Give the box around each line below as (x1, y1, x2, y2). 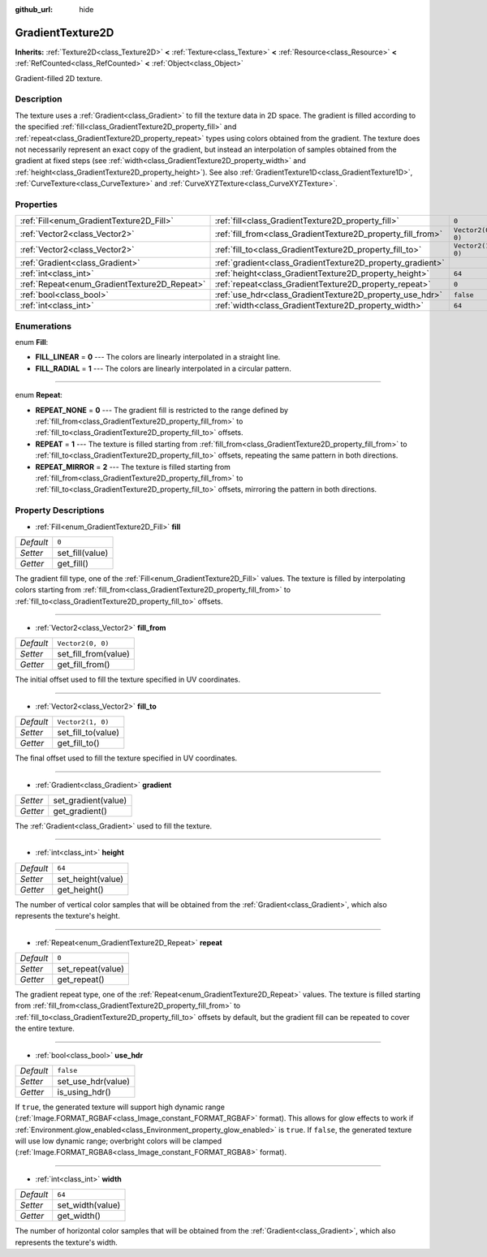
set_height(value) (57, 873, 124, 885)
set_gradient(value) (53, 795, 127, 807)
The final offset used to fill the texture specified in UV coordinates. (15, 753, 238, 763)
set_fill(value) (57, 547, 109, 558)
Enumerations (15, 321, 72, 332)
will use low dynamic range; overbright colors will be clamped (15, 1136, 222, 1146)
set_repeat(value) (57, 962, 125, 974)
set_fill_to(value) (57, 727, 119, 738)
